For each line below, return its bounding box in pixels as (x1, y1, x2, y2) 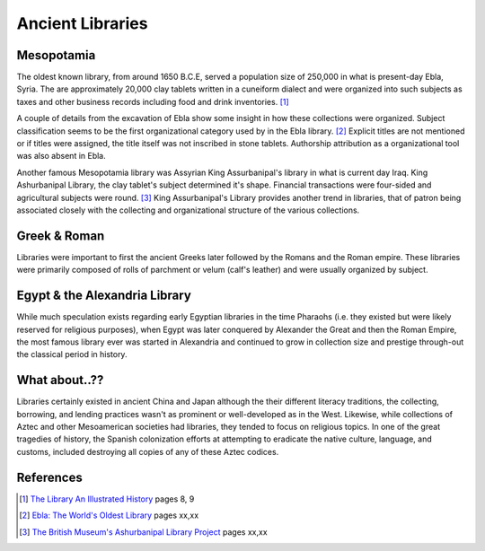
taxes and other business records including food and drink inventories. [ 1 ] (16, 96, 289, 107)
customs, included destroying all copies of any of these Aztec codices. (16, 446, 279, 457)
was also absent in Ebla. (16, 151, 107, 162)
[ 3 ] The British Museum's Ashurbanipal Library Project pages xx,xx (19, 526, 269, 538)
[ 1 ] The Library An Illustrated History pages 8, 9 (19, 494, 195, 504)
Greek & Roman (16, 228, 105, 243)
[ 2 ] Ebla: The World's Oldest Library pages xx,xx (19, 510, 199, 520)
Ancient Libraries (16, 13, 148, 33)
